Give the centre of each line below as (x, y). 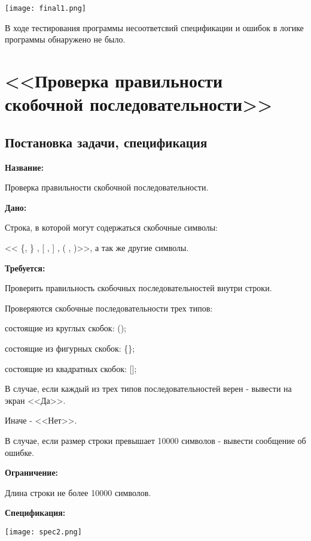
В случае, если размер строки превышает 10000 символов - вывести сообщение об (155, 440)
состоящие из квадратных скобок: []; (71, 368)
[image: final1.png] (46, 8)
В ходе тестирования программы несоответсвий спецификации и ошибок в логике (154, 27)
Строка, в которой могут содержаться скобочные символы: (111, 227)
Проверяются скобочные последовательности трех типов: (109, 308)
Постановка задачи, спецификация (106, 142)
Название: (24, 167)
